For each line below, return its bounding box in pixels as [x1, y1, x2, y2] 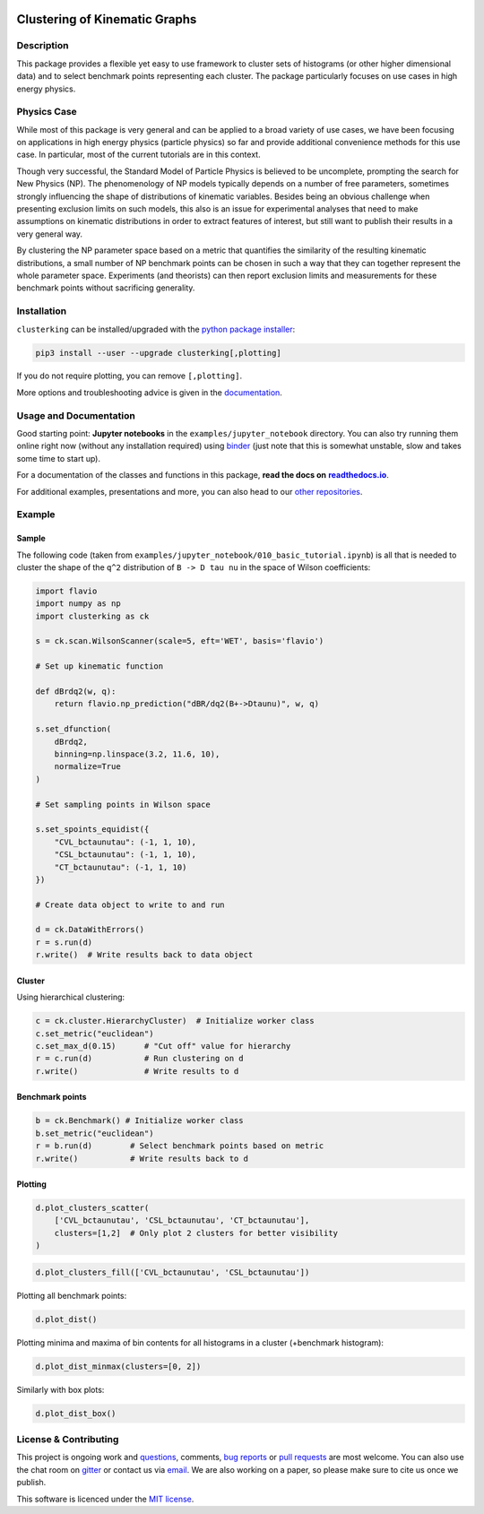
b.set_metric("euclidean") [35, 1128, 154, 1138]
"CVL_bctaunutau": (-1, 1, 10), [54, 836, 197, 847]
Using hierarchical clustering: [16, 991, 125, 1003]
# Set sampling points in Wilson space [35, 799, 211, 809]
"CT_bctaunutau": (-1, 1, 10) [54, 861, 187, 872]
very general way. [16, 229, 83, 239]
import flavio [35, 585, 98, 596]
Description [16, 39, 69, 52]
